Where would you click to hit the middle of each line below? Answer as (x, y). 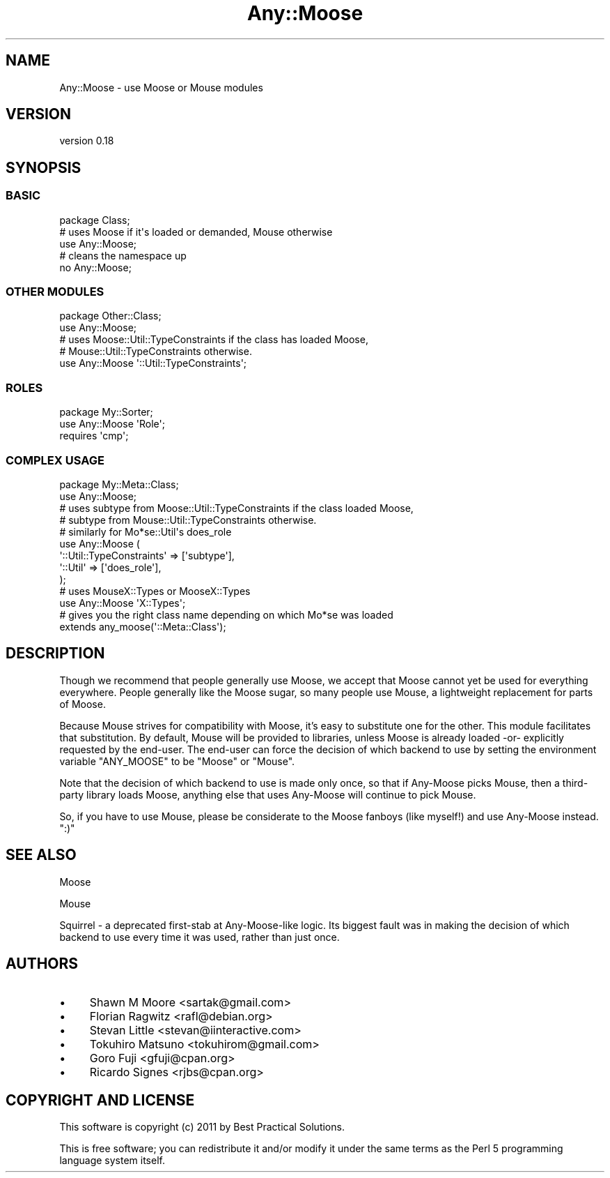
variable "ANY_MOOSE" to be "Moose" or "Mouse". (177, 761)
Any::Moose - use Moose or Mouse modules (161, 87)
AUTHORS (42, 964)
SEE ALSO (41, 855)
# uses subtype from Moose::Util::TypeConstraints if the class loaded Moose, (236, 508)
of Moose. (83, 704)
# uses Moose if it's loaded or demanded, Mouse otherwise (196, 232)
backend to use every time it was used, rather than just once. (200, 937)
